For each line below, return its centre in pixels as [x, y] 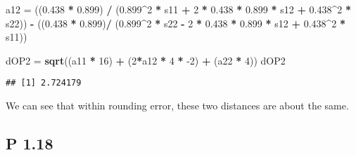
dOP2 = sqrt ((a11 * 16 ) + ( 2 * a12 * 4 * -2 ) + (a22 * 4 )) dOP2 [146, 60]
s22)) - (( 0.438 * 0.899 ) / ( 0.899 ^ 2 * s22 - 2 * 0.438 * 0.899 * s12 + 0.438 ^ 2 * [176, 23]
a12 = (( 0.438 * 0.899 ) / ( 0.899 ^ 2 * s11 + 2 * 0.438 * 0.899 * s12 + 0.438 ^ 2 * [179, 9]
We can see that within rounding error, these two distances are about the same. [177, 106]
